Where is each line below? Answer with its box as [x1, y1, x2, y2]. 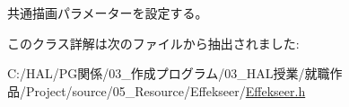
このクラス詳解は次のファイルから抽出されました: [7, 33, 300, 52]
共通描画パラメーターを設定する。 [7, 4, 208, 22]
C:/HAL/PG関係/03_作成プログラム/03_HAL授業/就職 [7, 64, 330, 83]
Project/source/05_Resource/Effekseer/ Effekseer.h [25, 81, 306, 100]
